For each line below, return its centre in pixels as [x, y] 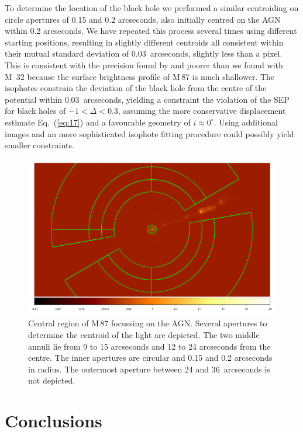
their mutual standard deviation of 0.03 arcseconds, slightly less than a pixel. [144, 53]
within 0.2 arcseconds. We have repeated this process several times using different [151, 31]
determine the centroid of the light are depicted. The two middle [144, 334]
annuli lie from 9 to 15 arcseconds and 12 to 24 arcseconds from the [149, 346]
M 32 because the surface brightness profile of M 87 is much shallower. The [140, 76]
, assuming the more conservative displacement [202, 111]
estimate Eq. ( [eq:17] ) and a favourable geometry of [98, 122]
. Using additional [246, 122]
